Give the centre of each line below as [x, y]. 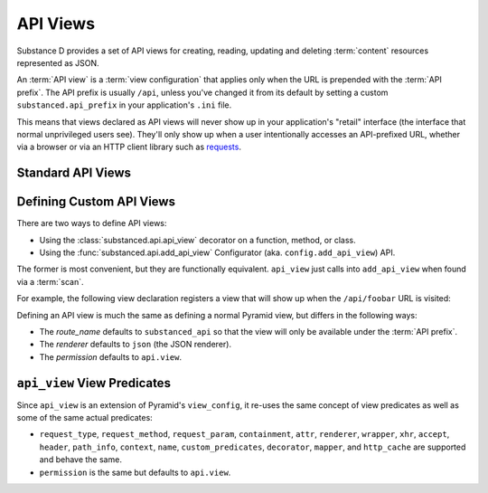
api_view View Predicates [94, 383]
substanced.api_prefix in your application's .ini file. [124, 105]
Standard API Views [74, 173]
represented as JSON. [58, 62]
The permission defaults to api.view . [111, 356]
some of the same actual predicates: [84, 418]
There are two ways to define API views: [92, 223]
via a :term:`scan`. [51, 281]
